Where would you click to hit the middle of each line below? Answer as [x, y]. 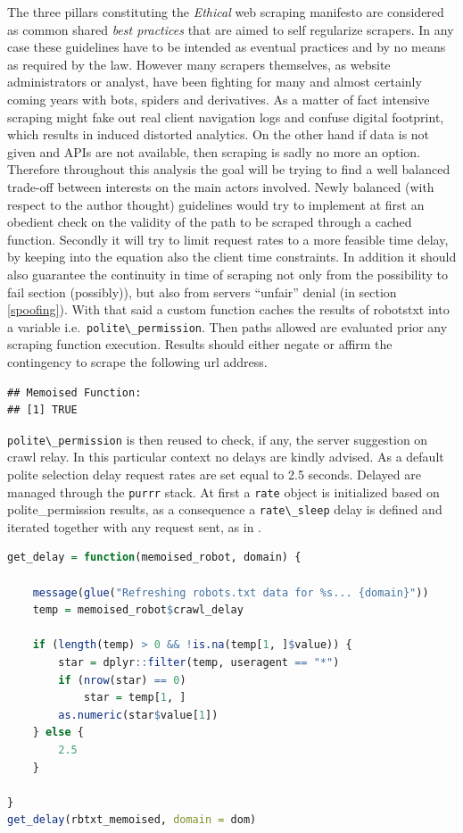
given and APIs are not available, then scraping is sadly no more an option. [214, 151]
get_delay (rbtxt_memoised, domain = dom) [132, 820]
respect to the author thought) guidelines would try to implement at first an [216, 204]
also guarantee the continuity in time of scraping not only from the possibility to [227, 274]
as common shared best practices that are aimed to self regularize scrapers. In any [231, 29]
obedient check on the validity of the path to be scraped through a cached [210, 222]
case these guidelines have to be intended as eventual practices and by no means [227, 47]
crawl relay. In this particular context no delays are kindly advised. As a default [226, 457]
